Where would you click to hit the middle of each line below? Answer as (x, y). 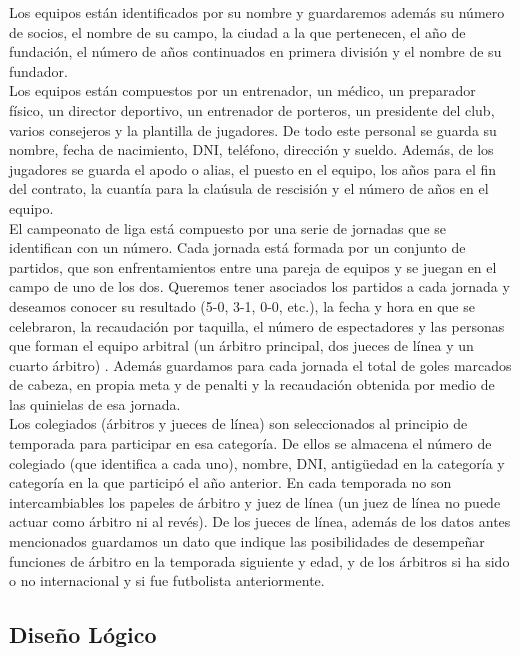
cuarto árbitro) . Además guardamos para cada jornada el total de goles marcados (260, 364)
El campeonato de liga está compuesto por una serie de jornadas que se (227, 227)
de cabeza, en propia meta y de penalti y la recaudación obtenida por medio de (252, 384)
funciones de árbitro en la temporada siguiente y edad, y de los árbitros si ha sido (259, 560)
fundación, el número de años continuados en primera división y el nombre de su (255, 51)
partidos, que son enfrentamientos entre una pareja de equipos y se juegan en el (253, 266)
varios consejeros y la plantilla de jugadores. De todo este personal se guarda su (253, 129)
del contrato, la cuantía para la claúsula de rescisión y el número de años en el (249, 188)
